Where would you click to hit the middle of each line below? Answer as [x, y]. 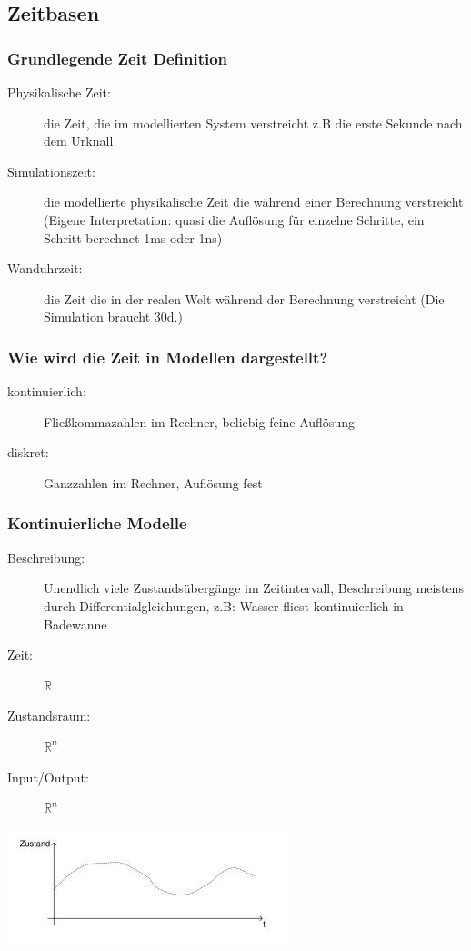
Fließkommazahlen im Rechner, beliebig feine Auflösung [199, 421]
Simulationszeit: [51, 171]
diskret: [28, 452]
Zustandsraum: [49, 716]
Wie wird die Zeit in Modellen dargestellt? [168, 357]
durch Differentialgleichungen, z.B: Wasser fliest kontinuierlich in [224, 605]
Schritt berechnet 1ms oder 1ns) [133, 237]
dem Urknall [79, 141]
